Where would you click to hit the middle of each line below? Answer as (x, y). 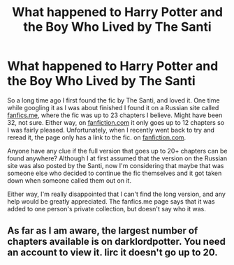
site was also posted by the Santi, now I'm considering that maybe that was (116, 165)
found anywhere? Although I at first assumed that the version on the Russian (117, 158)
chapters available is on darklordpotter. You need (116, 242)
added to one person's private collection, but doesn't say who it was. (107, 209)
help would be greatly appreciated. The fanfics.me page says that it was (111, 201)
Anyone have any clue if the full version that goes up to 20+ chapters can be (117, 151)
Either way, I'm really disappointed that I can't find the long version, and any (116, 194)
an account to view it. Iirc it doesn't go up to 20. (112, 253)
